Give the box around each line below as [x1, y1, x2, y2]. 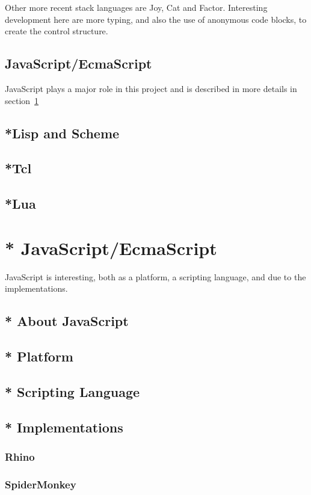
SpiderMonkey [5, 476, 76, 491]
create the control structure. [5, 25, 108, 37]
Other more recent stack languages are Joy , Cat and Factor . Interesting [5, 1, 268, 13]
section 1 [5, 94, 39, 106]
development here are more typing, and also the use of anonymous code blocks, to [5, 13, 307, 25]
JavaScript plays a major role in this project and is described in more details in [5, 82, 297, 94]
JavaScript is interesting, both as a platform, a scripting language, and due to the [5, 270, 306, 283]
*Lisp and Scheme [5, 123, 120, 142]
